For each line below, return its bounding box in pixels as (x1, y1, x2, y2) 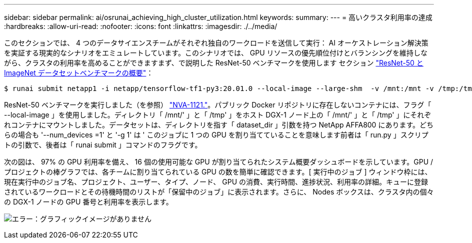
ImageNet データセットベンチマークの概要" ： (4, 68, 153, 77)
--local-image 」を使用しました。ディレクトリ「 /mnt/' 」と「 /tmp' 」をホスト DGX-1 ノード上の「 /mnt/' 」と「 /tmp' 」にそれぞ (4, 110, 431, 119)
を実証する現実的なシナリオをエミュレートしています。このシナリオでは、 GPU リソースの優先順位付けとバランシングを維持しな (4, 48, 427, 57)
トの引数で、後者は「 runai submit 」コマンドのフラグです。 (4, 140, 202, 149)
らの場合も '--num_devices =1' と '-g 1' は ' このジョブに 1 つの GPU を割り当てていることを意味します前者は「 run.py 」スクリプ (4, 130, 428, 139)
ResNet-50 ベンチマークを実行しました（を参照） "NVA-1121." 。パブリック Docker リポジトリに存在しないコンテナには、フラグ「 (4, 100, 431, 109)
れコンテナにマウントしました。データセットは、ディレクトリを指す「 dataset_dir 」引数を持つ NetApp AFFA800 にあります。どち (4, 120, 433, 129)
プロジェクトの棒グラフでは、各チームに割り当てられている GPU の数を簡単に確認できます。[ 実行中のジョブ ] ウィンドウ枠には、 (4, 167, 432, 176)
